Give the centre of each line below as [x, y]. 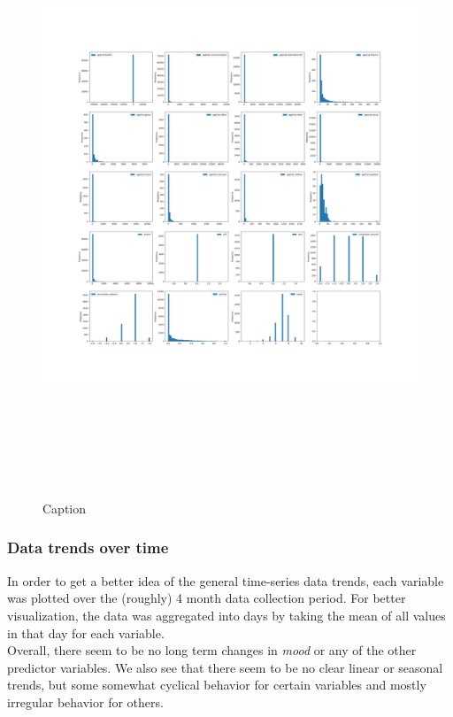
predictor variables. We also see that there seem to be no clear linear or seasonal [225, 667]
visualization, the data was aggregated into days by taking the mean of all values [226, 615]
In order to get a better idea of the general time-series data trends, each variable [226, 580]
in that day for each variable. [86, 632]
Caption [65, 508]
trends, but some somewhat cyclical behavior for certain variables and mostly [217, 685]
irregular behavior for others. [85, 702]
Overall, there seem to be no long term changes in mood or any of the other [212, 650]
